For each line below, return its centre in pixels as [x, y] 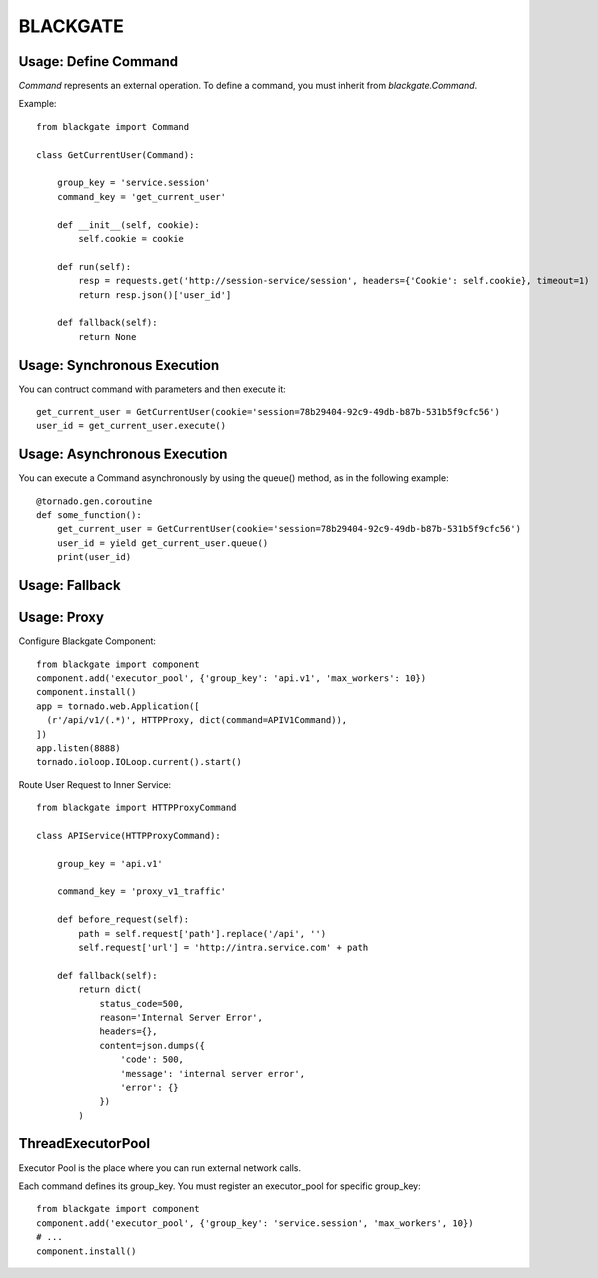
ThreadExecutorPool [84, 1143]
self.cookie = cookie [131, 238]
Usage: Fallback [69, 585]
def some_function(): [89, 515]
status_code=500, [142, 1003]
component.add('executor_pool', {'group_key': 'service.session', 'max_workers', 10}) [255, 1223]
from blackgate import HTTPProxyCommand [136, 808]
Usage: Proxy [61, 617]
